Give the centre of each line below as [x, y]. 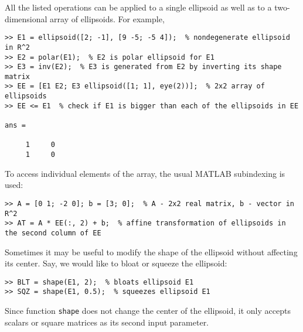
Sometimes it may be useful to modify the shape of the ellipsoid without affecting [151, 251]
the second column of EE [53, 233]
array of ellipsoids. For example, [107, 18]
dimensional [26, 18]
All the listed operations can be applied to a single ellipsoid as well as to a [138, 7]
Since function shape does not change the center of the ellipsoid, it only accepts [148, 311]
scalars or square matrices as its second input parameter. [107, 322]
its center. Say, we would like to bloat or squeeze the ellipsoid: [116, 263]
